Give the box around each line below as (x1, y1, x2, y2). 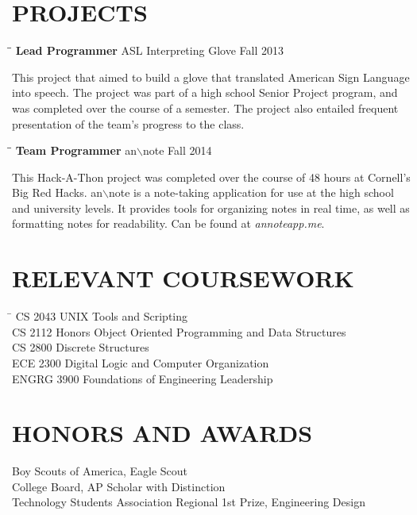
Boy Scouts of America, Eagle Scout (12, 463, 187, 479)
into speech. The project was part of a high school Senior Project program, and (12, 84, 398, 101)
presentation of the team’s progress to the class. (12, 115, 245, 132)
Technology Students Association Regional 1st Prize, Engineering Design (12, 494, 365, 510)
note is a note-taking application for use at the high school (108, 184, 394, 201)
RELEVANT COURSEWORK (12, 262, 354, 294)
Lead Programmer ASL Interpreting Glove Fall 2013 (15, 42, 284, 59)
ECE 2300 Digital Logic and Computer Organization (12, 354, 269, 371)
